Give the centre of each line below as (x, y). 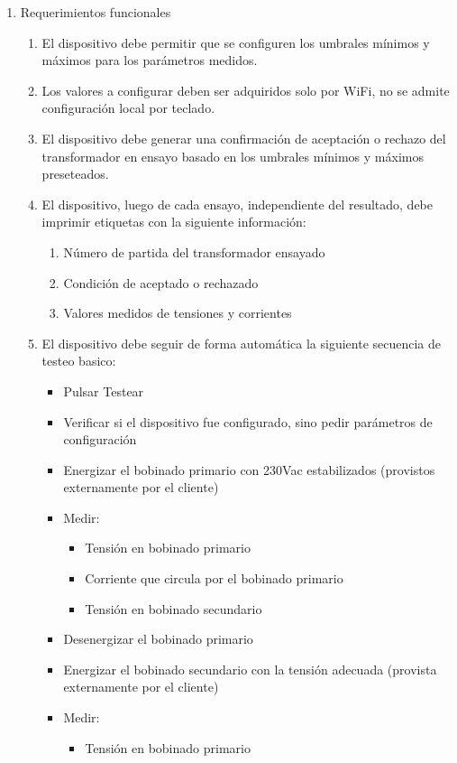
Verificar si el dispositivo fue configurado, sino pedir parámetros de (248, 421)
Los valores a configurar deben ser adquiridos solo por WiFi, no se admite (246, 90)
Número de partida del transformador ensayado (194, 251)
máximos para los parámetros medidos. (150, 60)
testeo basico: (79, 361)
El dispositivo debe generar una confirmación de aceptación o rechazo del (244, 138)
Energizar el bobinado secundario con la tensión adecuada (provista (250, 669)
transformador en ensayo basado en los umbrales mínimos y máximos (233, 156)
